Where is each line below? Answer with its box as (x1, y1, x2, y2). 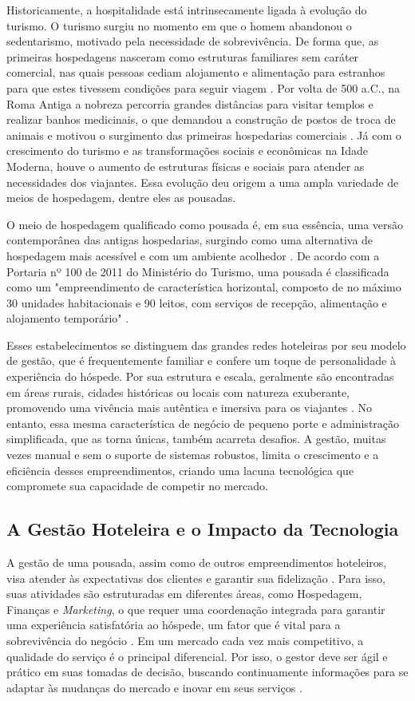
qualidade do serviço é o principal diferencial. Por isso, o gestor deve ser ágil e (6, 648, 388, 664)
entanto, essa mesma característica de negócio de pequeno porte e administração (6, 414, 400, 431)
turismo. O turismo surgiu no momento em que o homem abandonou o (6, 17, 352, 34)
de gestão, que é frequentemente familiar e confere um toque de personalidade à (6, 352, 396, 369)
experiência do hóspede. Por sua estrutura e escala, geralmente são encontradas (6, 368, 394, 385)
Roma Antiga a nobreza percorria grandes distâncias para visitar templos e (6, 95, 373, 112)
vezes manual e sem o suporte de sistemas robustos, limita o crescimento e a (6, 446, 379, 463)
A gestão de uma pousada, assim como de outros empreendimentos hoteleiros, (6, 554, 387, 571)
